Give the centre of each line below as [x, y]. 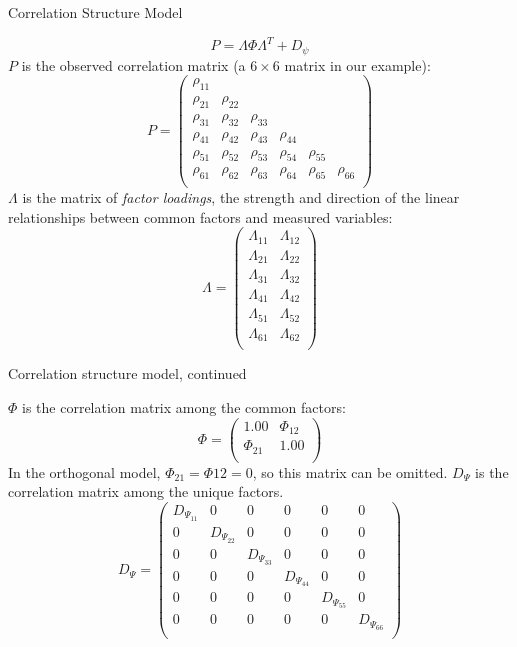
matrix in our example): [357, 64]
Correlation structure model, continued [127, 373]
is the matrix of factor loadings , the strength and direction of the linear [241, 197]
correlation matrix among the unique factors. [146, 491]
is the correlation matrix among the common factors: [184, 406]
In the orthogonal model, [84, 471]
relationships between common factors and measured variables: [200, 216]
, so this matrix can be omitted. [350, 471]
